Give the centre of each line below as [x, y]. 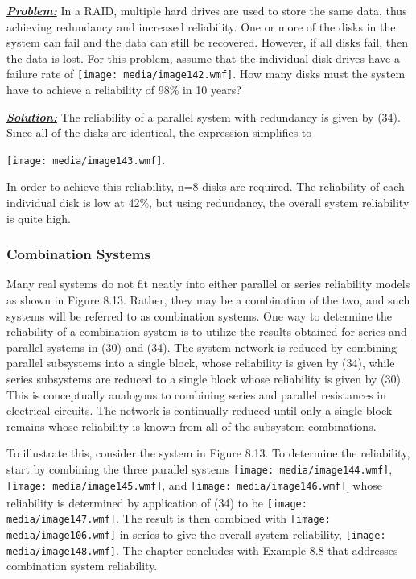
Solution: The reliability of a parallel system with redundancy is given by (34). [204, 116]
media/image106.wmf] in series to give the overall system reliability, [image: [196, 534]
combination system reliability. [82, 566]
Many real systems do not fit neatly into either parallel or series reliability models [208, 284]
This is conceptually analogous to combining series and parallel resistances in [197, 394]
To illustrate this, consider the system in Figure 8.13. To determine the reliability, [208, 453]
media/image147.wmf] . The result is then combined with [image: [169, 518]
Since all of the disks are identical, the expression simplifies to [159, 132]
